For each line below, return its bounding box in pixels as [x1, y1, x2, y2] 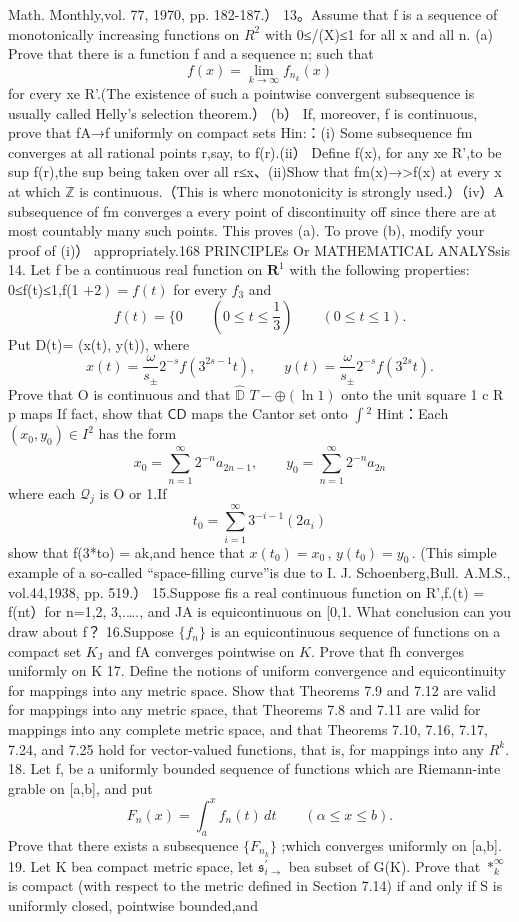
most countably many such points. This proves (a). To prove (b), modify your [8, 220, 485, 241]
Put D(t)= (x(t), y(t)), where [8, 333, 190, 354]
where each [8, 482, 76, 503]
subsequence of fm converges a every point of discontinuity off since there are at [8, 200, 497, 221]
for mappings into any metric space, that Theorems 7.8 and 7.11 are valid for [8, 699, 481, 720]
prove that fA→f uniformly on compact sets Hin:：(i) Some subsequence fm [8, 122, 473, 143]
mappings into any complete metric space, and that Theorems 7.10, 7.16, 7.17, [8, 719, 488, 740]
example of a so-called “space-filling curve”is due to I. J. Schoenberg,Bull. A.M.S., [8, 562, 511, 583]
